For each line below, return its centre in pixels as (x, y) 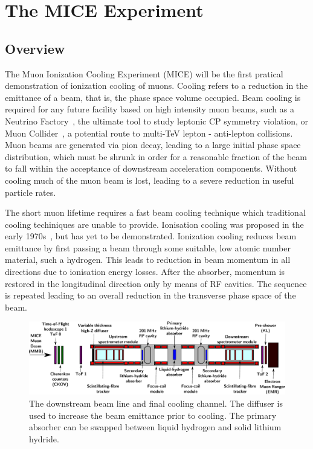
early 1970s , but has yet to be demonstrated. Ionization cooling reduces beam (151, 236)
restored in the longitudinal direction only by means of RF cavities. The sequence (156, 283)
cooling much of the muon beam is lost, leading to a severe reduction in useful (150, 180)
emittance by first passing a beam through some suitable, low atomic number (148, 247)
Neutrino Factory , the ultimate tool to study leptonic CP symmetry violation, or (157, 121)
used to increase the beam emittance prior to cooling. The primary (153, 415)
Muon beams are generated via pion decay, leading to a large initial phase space (153, 145)
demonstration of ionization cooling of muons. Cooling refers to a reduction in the (156, 86)
